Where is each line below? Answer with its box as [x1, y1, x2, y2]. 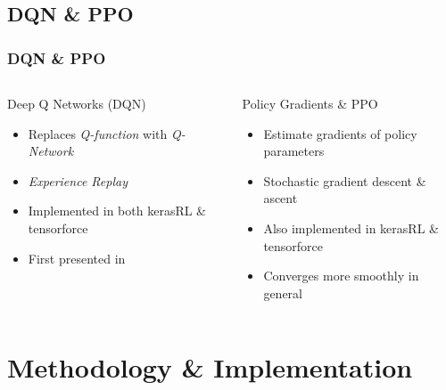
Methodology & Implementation [7, 348, 413, 385]
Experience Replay [28, 171, 128, 190]
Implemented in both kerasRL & [28, 201, 207, 220]
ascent [263, 189, 298, 207]
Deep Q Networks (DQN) [7, 94, 146, 112]
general [263, 283, 302, 302]
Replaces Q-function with [28, 124, 168, 142]
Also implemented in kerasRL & [263, 218, 439, 237]
